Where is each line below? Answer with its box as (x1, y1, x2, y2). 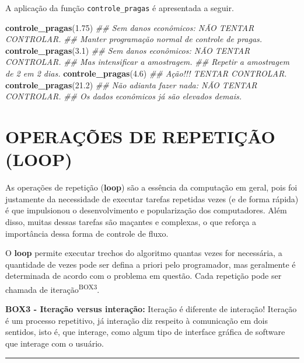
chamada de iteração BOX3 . (5, 281, 100, 295)
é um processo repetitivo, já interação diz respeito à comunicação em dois (5, 314, 268, 326)
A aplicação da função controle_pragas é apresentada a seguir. (5, 2, 234, 13)
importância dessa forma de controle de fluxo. (5, 227, 169, 239)
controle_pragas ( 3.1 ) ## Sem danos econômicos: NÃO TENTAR (5, 44, 250, 56)
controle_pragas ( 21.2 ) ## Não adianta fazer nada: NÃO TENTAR (5, 78, 257, 91)
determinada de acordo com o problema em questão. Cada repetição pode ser (5, 269, 282, 282)
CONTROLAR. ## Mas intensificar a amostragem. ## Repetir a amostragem (5, 56, 289, 68)
